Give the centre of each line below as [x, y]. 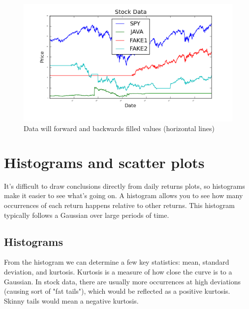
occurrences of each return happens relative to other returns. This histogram [119, 205]
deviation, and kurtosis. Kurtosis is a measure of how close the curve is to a [118, 271]
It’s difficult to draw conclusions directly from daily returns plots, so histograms [124, 186]
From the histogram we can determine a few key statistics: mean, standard [117, 262]
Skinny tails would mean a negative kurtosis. [71, 300]
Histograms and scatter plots [104, 162]
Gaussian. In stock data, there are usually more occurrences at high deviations [123, 281]
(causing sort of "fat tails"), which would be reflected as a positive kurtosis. [117, 291]
